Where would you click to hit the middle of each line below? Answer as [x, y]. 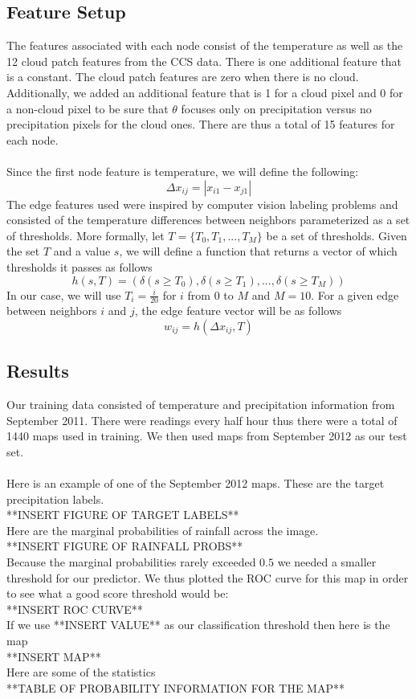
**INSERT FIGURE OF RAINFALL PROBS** [125, 546]
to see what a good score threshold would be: [118, 593]
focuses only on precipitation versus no [276, 108]
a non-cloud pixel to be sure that [88, 108]
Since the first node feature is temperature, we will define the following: [183, 171]
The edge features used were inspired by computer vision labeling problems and [202, 204]
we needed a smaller [327, 562]
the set [23, 251]
